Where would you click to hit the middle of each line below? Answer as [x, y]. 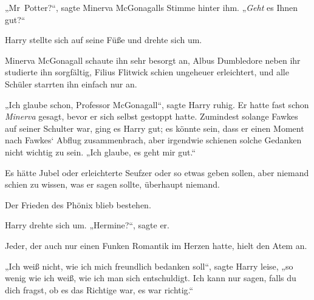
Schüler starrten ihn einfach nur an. [71, 84]
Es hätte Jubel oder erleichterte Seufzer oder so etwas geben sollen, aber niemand [157, 172]
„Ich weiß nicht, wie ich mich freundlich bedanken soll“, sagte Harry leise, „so [149, 266]
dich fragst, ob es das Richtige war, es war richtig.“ [99, 289]
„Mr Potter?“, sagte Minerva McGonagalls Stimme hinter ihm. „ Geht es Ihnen [152, 7]
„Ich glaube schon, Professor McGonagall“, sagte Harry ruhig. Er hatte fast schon [157, 104]
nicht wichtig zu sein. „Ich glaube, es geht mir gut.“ [100, 152]
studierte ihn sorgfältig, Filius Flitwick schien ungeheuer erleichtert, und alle [147, 72]
